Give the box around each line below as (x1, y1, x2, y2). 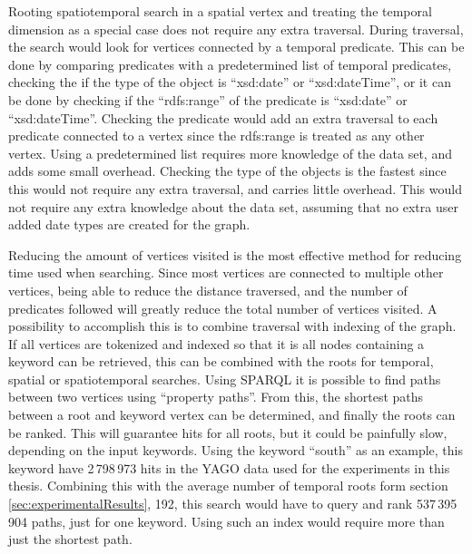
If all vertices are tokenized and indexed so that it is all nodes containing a (8, 334, 425, 353)
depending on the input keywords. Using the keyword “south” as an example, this (8, 441, 463, 460)
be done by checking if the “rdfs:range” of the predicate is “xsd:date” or (8, 90, 408, 109)
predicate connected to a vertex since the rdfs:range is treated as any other (8, 126, 425, 145)
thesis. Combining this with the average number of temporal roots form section (8, 476, 448, 495)
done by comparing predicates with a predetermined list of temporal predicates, (8, 54, 452, 73)
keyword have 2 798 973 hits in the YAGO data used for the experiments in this (8, 458, 450, 477)
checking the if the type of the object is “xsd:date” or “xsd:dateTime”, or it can (8, 73, 451, 92)
